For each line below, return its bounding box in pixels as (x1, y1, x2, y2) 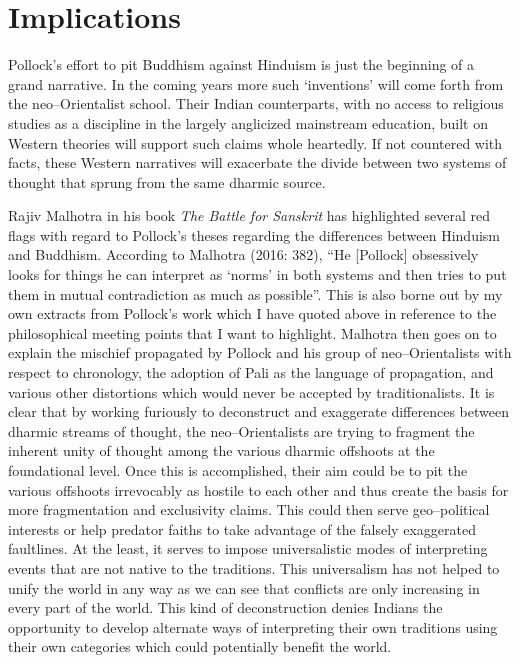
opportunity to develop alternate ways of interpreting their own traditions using (8, 616, 498, 637)
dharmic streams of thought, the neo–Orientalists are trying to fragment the (8, 420, 475, 441)
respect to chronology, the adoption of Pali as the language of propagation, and (8, 362, 494, 383)
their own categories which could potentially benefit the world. (8, 636, 392, 657)
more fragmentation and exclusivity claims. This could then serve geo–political (8, 499, 490, 520)
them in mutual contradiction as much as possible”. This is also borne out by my (8, 283, 503, 304)
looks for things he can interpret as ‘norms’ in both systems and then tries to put (8, 264, 507, 285)
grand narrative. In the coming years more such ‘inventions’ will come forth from (8, 73, 504, 94)
